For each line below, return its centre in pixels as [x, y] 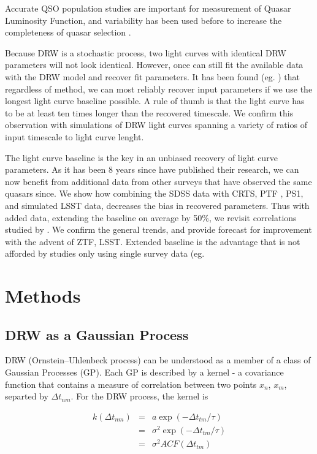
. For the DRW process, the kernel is [139, 396]
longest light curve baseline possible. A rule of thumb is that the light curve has [155, 101]
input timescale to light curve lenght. [74, 136]
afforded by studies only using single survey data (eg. [105, 253]
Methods [43, 296]
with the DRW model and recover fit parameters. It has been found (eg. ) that [152, 76]
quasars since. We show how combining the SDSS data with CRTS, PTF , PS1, [154, 193]
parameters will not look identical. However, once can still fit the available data [154, 65]
